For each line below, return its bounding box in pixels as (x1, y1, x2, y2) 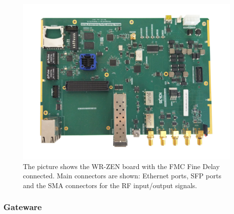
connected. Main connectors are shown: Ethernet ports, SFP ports (23, 171, 221, 181)
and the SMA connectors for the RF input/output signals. (23, 180, 197, 190)
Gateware (3, 201, 42, 213)
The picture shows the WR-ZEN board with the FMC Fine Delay (23, 161, 220, 171)
